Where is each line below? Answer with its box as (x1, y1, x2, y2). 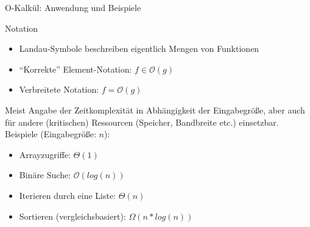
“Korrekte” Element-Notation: (19, 62, 132, 75)
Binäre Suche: (19, 168, 71, 181)
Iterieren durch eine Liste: (19, 189, 116, 201)
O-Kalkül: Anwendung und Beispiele (5, 1, 141, 13)
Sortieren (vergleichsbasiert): (19, 209, 126, 222)
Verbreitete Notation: (19, 83, 99, 96)
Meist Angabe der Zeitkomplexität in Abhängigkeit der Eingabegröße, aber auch (5, 103, 305, 116)
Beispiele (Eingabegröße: (5, 128, 96, 140)
